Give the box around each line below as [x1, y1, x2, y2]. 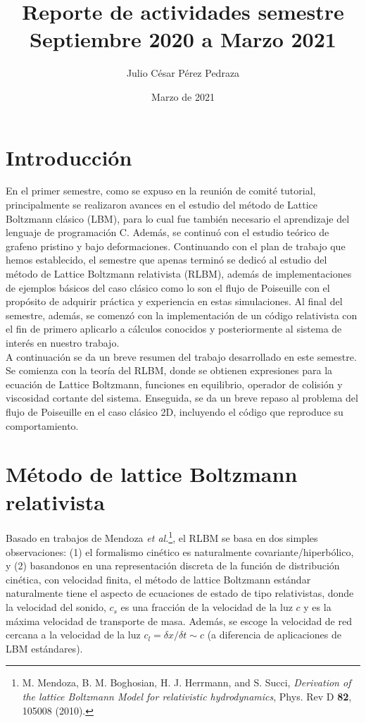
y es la [303, 600, 332, 614]
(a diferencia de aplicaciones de [207, 627, 341, 642]
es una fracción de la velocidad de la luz [120, 600, 293, 614]
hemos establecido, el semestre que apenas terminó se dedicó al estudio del [6, 252, 327, 267]
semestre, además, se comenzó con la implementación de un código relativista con [6, 307, 358, 322]
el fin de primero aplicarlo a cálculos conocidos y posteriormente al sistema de [6, 321, 342, 336]
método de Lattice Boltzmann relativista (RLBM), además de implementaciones [6, 266, 352, 280]
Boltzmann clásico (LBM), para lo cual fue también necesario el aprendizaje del [6, 211, 350, 225]
